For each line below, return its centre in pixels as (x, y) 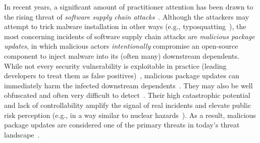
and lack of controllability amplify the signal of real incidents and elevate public (128, 105)
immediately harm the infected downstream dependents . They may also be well (128, 85)
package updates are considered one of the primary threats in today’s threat (122, 125)
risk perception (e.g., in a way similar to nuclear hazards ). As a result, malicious (130, 115)
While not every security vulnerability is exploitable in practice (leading (115, 65)
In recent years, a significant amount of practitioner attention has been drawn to (129, 7)
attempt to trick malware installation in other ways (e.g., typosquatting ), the (125, 26)
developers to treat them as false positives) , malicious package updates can (122, 76)
